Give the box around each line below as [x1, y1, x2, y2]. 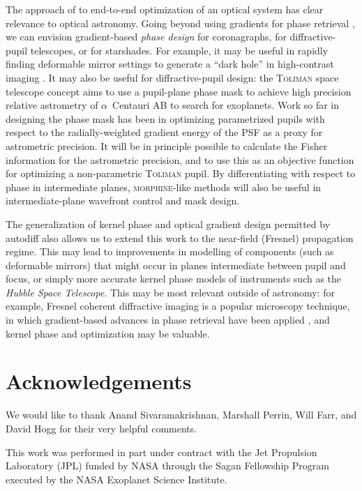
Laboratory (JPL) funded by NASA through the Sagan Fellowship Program [6, 458, 329, 473]
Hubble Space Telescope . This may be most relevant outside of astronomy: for [6, 285, 335, 299]
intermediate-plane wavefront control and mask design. [6, 193, 240, 208]
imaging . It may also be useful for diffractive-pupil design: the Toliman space [6, 70, 339, 84]
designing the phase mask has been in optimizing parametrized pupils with [6, 111, 325, 126]
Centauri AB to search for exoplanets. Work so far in [112, 98, 339, 112]
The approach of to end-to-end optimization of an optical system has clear [6, 2, 324, 16]
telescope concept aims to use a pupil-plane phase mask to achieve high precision [6, 84, 352, 98]
